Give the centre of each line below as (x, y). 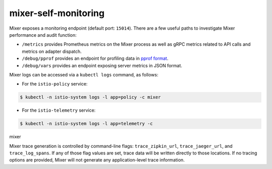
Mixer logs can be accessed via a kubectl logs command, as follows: (84, 74)
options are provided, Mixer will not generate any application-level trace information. (97, 160)
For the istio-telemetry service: (59, 110)
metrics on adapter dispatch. (52, 51)
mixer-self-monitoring (57, 13)
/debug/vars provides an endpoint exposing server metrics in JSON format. (102, 65)
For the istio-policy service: (55, 84)
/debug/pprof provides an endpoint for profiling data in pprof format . (95, 58)
